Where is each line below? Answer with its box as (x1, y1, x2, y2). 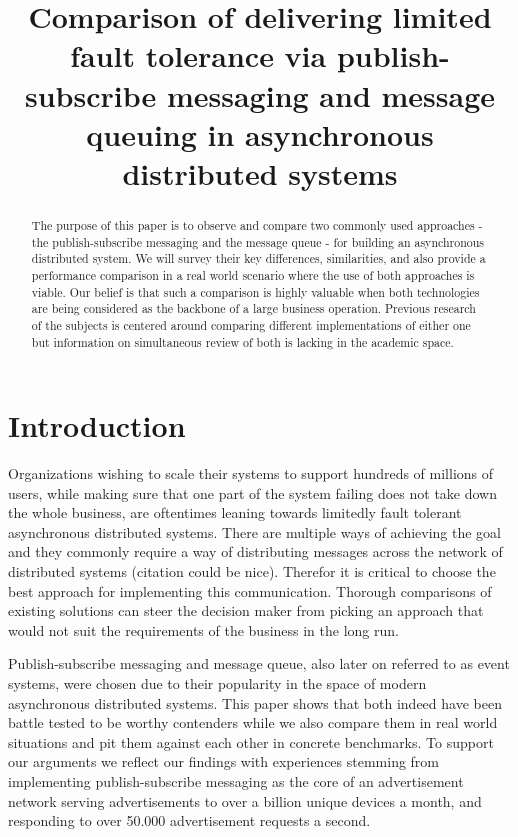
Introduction (8, 405, 186, 446)
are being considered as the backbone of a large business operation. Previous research (31, 300, 476, 317)
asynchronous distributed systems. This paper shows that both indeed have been (8, 692, 502, 713)
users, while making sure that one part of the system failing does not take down (8, 482, 498, 503)
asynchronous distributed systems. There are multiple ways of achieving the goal (8, 521, 502, 542)
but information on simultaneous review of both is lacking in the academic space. (31, 333, 454, 350)
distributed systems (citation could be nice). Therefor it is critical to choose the (8, 561, 496, 582)
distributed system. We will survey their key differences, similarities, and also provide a (31, 250, 486, 267)
